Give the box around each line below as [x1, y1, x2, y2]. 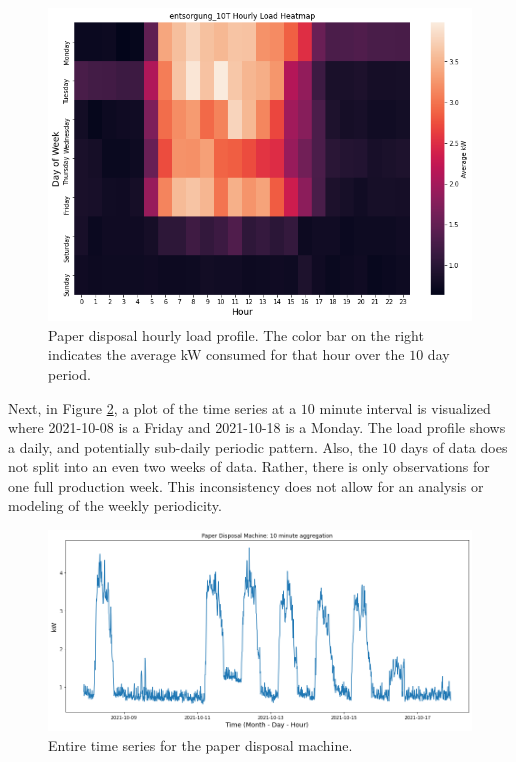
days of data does [400, 436, 508, 457]
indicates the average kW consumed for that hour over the [48, 344, 405, 365]
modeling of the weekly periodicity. [8, 495, 222, 516]
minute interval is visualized [319, 397, 491, 418]
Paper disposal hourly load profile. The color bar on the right [48, 324, 424, 345]
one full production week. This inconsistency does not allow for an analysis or [8, 475, 484, 496]
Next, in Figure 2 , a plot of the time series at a [8, 397, 297, 418]
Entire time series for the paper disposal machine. [48, 734, 353, 755]
